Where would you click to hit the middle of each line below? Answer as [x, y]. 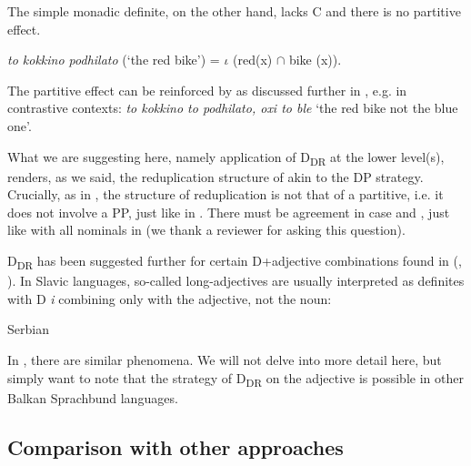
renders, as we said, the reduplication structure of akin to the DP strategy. [215, 176]
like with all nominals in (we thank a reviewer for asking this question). [206, 230]
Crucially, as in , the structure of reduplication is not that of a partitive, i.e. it [225, 194]
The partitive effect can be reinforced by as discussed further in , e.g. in [207, 90]
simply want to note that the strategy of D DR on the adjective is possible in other [235, 379]
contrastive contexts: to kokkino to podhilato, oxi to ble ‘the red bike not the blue [233, 108]
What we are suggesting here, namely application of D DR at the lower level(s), [226, 157]
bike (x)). [315, 60]
